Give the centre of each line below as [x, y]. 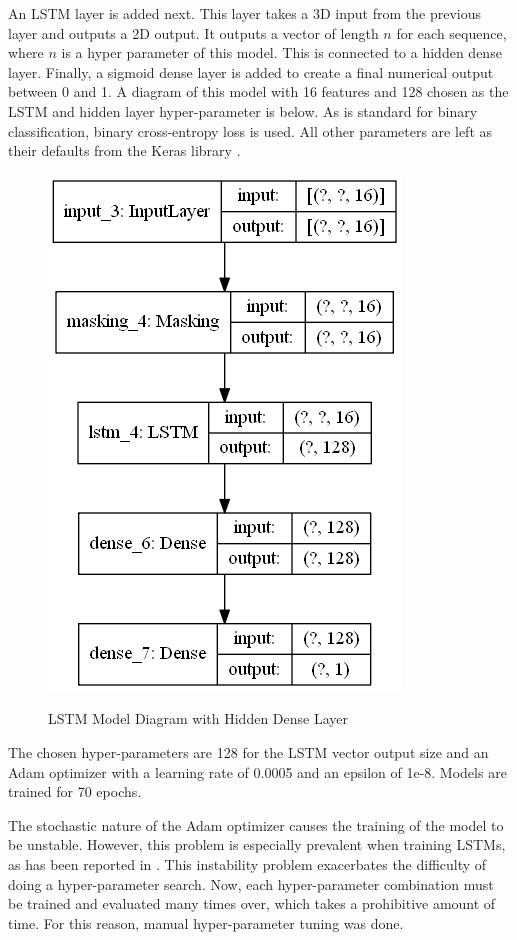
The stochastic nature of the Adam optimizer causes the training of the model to [256, 824]
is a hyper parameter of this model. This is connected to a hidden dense [281, 52]
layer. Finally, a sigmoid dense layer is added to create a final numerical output [251, 71]
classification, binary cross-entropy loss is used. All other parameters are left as [250, 130]
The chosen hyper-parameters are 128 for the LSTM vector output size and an [248, 751]
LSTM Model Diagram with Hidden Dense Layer [198, 718]
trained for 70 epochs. [75, 791]
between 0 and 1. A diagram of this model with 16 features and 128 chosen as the [258, 91]
